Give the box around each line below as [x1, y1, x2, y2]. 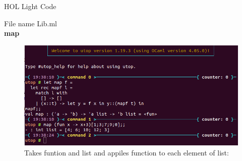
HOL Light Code [4, 1, 56, 11]
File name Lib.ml [4, 18, 57, 28]
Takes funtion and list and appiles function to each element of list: [24, 147, 229, 157]
